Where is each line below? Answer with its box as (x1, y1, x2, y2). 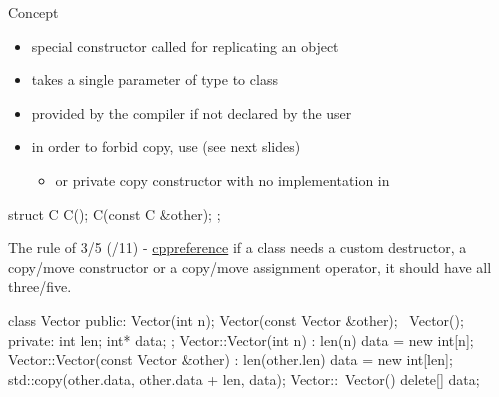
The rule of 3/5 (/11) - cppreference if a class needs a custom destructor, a (8, 237, 467, 258)
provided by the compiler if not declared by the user (31, 102, 352, 123)
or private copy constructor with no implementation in (55, 169, 390, 190)
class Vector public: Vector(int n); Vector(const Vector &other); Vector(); (8, 309, 464, 330)
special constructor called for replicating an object (31, 35, 339, 56)
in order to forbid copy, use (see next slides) (31, 136, 301, 157)
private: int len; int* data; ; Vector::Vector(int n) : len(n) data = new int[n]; (8, 329, 474, 350)
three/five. (8, 276, 72, 297)
